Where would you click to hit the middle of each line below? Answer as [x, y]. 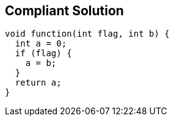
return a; [38, 83]
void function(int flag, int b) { [87, 34]
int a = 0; [41, 44]
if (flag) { [43, 53]
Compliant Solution [64, 11]
